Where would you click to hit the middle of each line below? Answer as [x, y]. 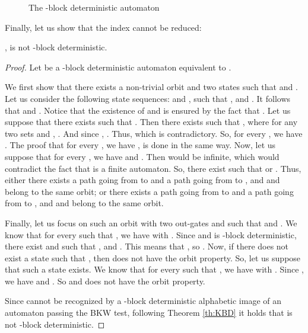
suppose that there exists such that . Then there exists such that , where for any [151, 122]
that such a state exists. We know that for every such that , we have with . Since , [155, 269]
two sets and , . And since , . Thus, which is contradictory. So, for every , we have [154, 133]
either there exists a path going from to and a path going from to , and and [142, 180]
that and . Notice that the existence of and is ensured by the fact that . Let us [148, 110]
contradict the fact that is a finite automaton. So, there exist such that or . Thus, [153, 168]
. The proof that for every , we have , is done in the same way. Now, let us [140, 145]
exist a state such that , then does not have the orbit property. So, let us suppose [153, 257]
